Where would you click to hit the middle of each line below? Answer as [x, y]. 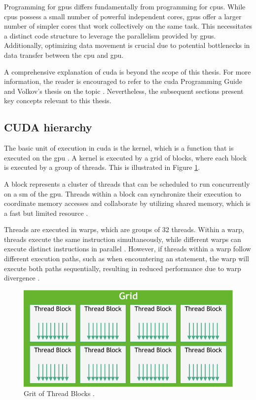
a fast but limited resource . [46, 213]
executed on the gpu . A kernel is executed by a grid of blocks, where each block [126, 157]
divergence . [22, 278]
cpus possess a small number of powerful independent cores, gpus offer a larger [123, 16]
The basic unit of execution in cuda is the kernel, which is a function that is [119, 148]
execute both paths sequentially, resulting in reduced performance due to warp [123, 268]
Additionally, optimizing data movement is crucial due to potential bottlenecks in [127, 45]
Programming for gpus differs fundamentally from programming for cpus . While [125, 6]
